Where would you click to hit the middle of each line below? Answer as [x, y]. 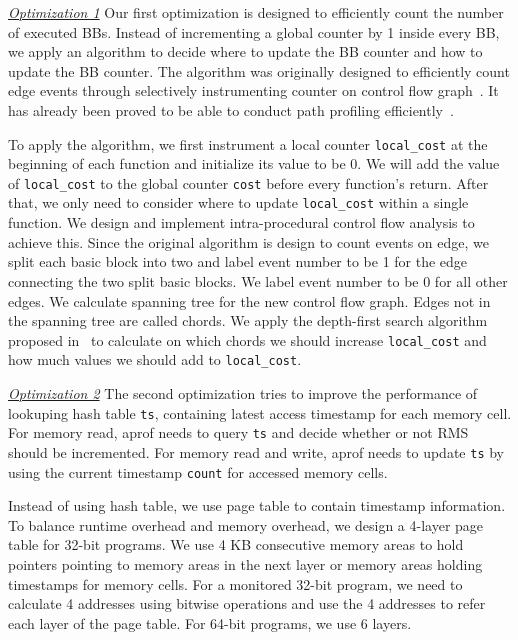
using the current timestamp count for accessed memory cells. [198, 471]
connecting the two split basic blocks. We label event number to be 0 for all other [258, 280]
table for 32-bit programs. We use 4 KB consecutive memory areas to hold [236, 544]
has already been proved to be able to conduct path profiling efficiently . [231, 109]
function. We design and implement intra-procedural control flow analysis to [241, 222]
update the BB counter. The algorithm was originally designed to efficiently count [259, 70]
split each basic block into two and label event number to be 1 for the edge [238, 261]
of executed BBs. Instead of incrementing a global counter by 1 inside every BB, [254, 31]
